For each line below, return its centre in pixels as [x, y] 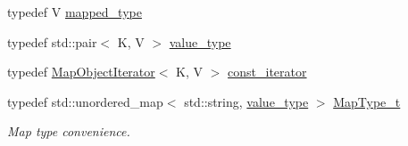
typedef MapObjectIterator [81, 72]
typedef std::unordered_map [85, 101]
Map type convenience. [69, 131]
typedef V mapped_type [75, 12]
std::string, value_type [246, 101]
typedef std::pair [52, 41]
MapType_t [367, 101]
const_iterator [267, 72]
